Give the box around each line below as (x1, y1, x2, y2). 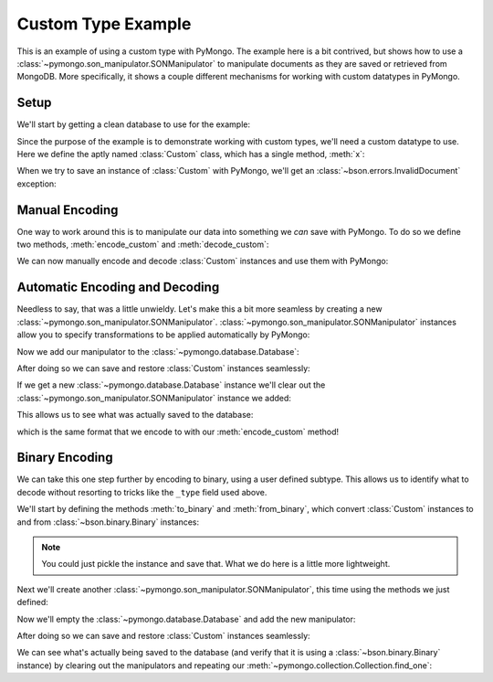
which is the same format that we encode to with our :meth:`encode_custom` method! (16, 426, 340, 437)
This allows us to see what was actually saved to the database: (16, 410, 254, 421)
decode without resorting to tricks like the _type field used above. (16, 486, 267, 497)
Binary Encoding (16, 450, 113, 465)
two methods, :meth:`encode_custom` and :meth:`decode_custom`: (16, 239, 269, 250)
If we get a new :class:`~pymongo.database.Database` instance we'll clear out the (16, 379, 326, 390)
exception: (16, 178, 57, 189)
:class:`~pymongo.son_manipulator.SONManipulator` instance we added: (16, 392, 292, 403)
